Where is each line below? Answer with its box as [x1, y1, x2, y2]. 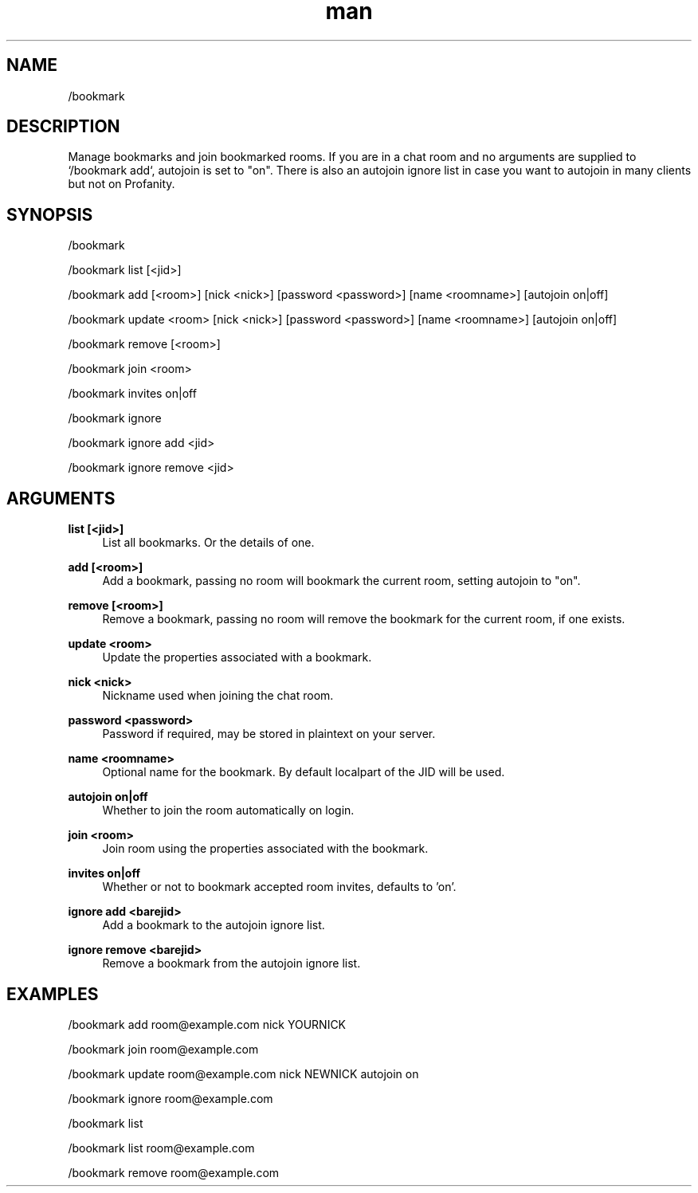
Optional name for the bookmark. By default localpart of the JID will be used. [102, 765, 505, 779]
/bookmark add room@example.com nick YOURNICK [68, 1017, 347, 1031]
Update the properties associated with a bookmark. [102, 650, 372, 665]
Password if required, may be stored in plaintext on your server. [102, 727, 436, 741]
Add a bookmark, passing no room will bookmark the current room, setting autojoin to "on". [102, 574, 581, 588]
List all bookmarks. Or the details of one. [102, 536, 315, 550]
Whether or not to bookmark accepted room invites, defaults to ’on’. [102, 880, 457, 894]
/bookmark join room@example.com [68, 1042, 259, 1056]
